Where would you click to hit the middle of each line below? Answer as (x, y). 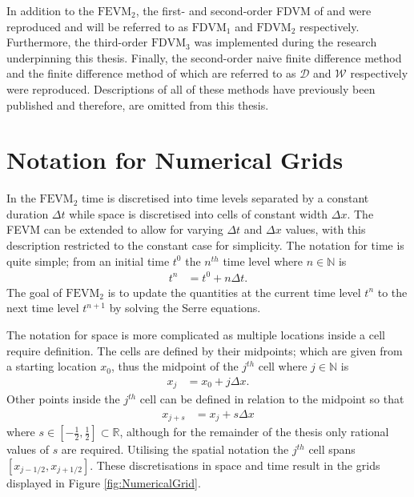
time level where (263, 261)
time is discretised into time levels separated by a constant (225, 198)
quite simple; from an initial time (88, 261)
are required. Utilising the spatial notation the (175, 449)
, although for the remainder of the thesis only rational (254, 432)
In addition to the (50, 10)
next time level (43, 308)
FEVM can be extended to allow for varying (115, 229)
